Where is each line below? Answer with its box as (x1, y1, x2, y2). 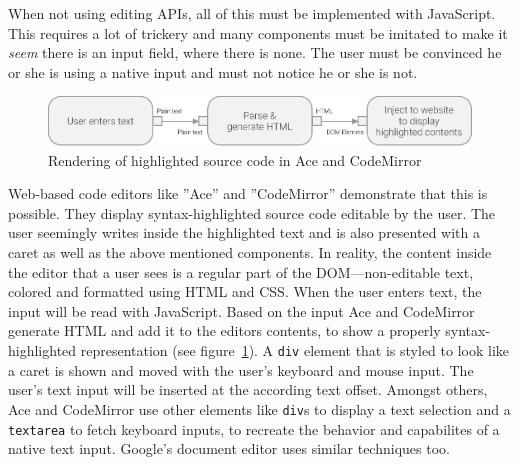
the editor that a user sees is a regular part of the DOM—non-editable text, (8, 261, 474, 282)
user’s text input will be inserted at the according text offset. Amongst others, (8, 379, 488, 400)
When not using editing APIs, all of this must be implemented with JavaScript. (8, 3, 496, 23)
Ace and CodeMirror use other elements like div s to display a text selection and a (8, 398, 511, 419)
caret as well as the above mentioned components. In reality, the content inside (8, 242, 492, 263)
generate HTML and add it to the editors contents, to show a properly (8, 320, 441, 341)
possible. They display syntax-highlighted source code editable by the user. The (8, 202, 496, 223)
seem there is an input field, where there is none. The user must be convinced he (8, 42, 502, 63)
